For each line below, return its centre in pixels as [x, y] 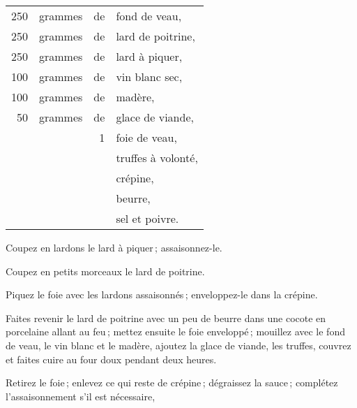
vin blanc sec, [149, 76]
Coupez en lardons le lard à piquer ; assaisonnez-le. [114, 247]
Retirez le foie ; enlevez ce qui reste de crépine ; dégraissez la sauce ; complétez [172, 382]
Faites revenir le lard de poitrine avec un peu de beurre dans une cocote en [166, 318]
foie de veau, [146, 137]
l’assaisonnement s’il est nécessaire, [81, 396]
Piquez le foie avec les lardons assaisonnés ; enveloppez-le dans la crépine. [162, 294]
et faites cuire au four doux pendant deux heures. [111, 359]
